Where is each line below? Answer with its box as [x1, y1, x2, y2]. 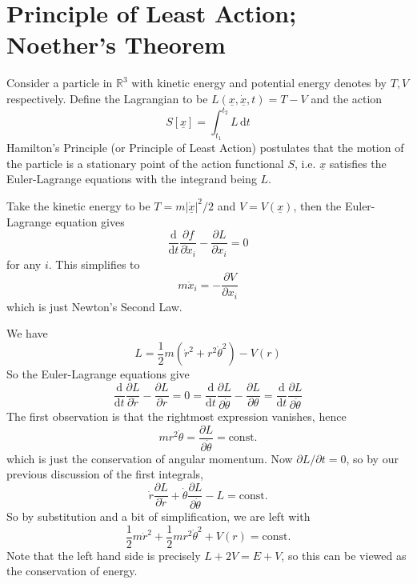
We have [6, 325, 48, 342]
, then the [293, 197, 342, 214]
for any [6, 255, 42, 272]
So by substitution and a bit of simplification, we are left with [6, 508, 311, 525]
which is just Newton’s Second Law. [6, 298, 182, 314]
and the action [311, 90, 383, 106]
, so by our [346, 450, 399, 466]
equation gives [54, 213, 125, 230]
